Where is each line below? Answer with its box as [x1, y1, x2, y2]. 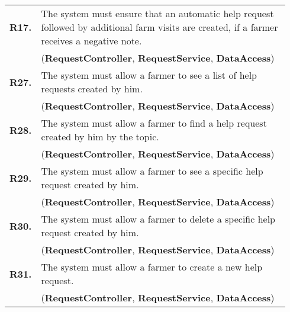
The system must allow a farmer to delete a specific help [41, 212, 276, 226]
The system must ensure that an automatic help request [41, 7, 274, 20]
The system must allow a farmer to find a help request [41, 116, 267, 130]
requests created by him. [41, 82, 143, 95]
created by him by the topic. [41, 130, 159, 143]
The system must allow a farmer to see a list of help [41, 68, 257, 82]
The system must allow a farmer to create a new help [41, 260, 263, 274]
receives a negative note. [41, 34, 142, 47]
